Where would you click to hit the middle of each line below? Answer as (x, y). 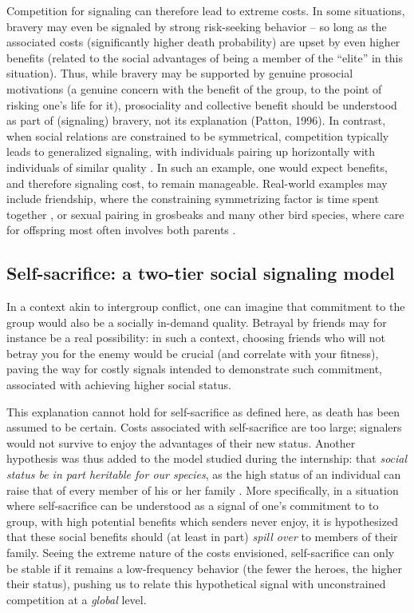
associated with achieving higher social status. (119, 385)
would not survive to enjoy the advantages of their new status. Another (181, 442)
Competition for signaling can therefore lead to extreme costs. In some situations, (206, 10)
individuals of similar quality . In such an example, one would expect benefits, (197, 167)
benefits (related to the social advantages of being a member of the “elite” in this (205, 57)
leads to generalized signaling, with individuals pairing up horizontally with (191, 151)
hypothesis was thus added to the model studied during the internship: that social (207, 458)
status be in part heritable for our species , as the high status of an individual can (204, 474)
